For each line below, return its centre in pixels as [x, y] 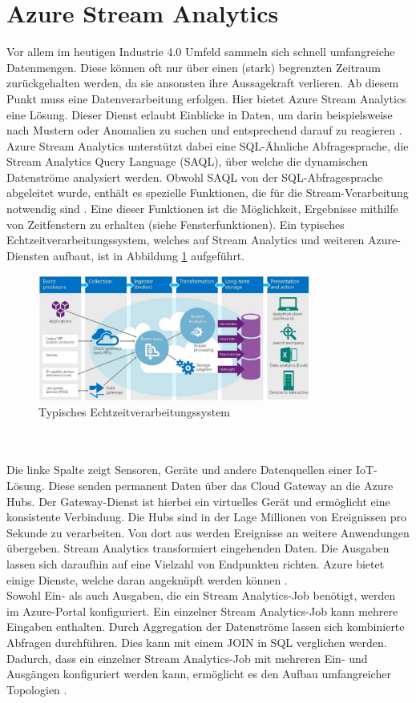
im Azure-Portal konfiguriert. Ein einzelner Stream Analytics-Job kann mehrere [202, 611]
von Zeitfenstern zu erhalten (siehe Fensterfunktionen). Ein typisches [176, 224]
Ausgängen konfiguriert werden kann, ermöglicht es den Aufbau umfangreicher [199, 674]
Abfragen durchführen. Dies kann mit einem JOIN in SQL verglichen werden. [197, 643]
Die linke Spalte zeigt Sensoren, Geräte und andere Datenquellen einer [180, 470]
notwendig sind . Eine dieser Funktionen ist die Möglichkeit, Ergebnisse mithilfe [202, 209]
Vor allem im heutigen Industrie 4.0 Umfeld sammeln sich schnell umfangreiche [201, 52]
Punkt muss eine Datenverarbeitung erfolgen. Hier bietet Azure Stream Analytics [206, 98]
